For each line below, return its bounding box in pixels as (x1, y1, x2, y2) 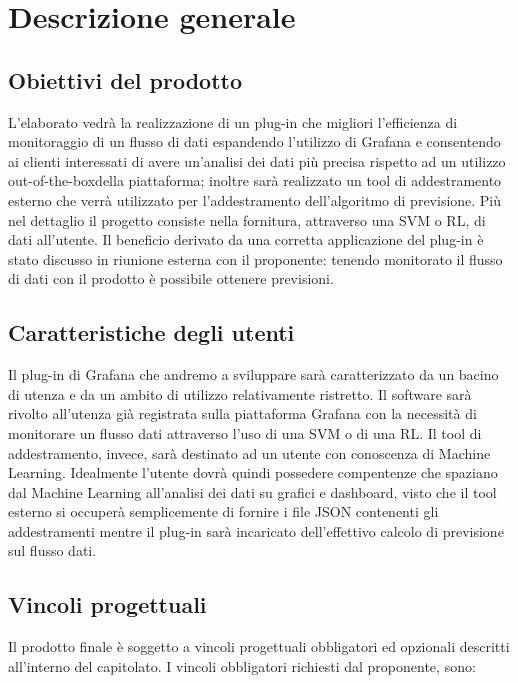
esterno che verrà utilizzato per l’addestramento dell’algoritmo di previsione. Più (8, 189, 502, 210)
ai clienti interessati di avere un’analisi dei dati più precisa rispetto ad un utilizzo (8, 150, 506, 171)
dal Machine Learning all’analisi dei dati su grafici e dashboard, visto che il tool (8, 481, 497, 502)
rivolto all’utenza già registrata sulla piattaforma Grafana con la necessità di (8, 403, 477, 424)
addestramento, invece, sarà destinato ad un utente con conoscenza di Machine (8, 442, 491, 463)
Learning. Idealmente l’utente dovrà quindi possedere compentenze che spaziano (8, 462, 498, 483)
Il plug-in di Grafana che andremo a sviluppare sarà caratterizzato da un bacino (8, 364, 499, 385)
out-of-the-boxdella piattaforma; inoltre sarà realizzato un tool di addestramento (8, 170, 502, 191)
